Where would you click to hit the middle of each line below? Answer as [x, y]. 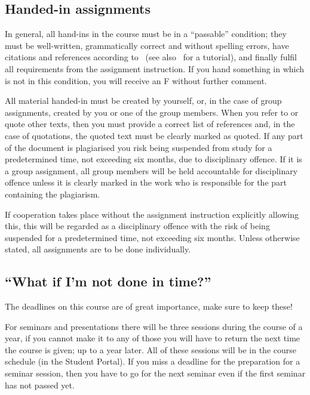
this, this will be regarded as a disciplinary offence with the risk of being [137, 226]
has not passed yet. [40, 385]
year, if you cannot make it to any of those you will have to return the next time [153, 338]
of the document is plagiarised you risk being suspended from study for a [139, 147]
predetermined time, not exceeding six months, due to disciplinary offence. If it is [154, 159]
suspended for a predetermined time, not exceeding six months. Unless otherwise [152, 237]
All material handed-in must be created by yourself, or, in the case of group [143, 101]
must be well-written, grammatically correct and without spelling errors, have [147, 45]
